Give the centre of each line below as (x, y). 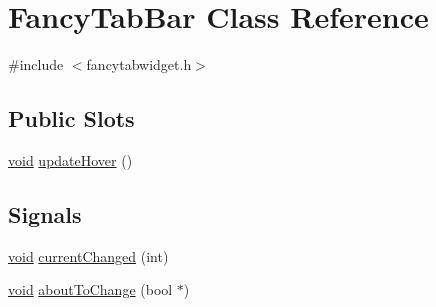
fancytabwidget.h (139, 64)
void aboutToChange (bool (90, 289)
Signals (45, 213)
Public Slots (71, 118)
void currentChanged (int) (88, 255)
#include (36, 64)
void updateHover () (70, 159)
